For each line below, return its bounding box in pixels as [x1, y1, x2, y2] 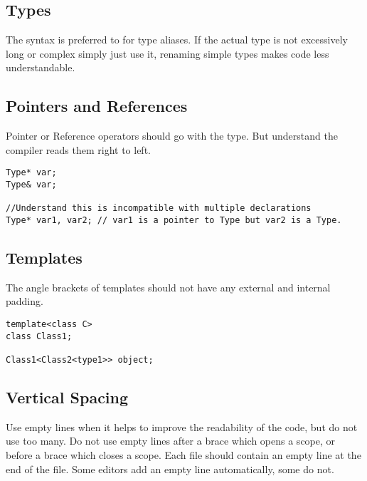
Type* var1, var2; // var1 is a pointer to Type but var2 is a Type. [6, 215, 342, 225]
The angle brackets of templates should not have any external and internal [6, 279, 331, 294]
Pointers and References [6, 95, 188, 117]
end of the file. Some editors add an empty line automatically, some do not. [6, 461, 334, 476]
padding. [6, 294, 43, 309]
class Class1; [6, 331, 73, 341]
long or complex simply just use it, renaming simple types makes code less [6, 46, 329, 61]
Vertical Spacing [6, 386, 129, 408]
